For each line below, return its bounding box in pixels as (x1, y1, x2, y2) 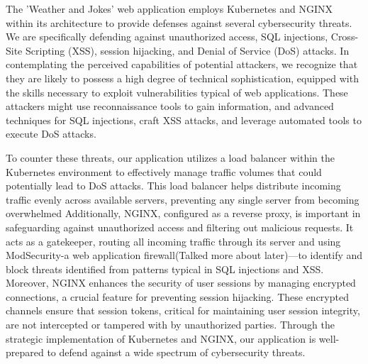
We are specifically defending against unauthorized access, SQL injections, (6, 29, 328, 44)
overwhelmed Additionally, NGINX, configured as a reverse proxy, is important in (6, 206, 361, 221)
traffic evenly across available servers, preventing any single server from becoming (6, 192, 359, 206)
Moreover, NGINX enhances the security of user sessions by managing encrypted (6, 275, 356, 290)
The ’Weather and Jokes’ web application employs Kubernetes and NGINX (6, 1, 333, 16)
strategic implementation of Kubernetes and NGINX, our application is (6, 331, 316, 346)
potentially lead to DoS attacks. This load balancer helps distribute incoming (6, 178, 341, 193)
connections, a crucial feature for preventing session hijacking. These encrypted (6, 289, 349, 304)
